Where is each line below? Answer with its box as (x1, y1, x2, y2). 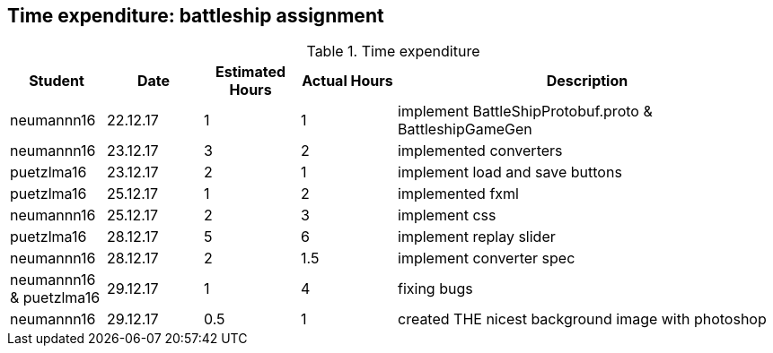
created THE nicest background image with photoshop (398, 310, 767, 329)
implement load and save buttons (398, 163, 622, 182)
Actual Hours (302, 72, 393, 90)
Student (29, 72, 84, 90)
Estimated (215, 63, 286, 82)
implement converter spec (398, 249, 575, 268)
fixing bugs (398, 280, 473, 298)
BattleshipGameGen (398, 120, 532, 139)
